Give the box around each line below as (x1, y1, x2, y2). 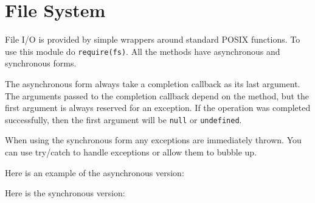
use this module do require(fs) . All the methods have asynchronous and (5, 45, 280, 57)
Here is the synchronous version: (5, 187, 125, 199)
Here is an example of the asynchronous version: (5, 166, 184, 179)
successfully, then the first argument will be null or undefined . (5, 113, 242, 126)
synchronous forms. (5, 57, 77, 69)
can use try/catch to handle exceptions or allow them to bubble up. (5, 146, 257, 158)
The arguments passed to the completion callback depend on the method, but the (5, 89, 309, 102)
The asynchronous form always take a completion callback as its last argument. (5, 77, 300, 90)
